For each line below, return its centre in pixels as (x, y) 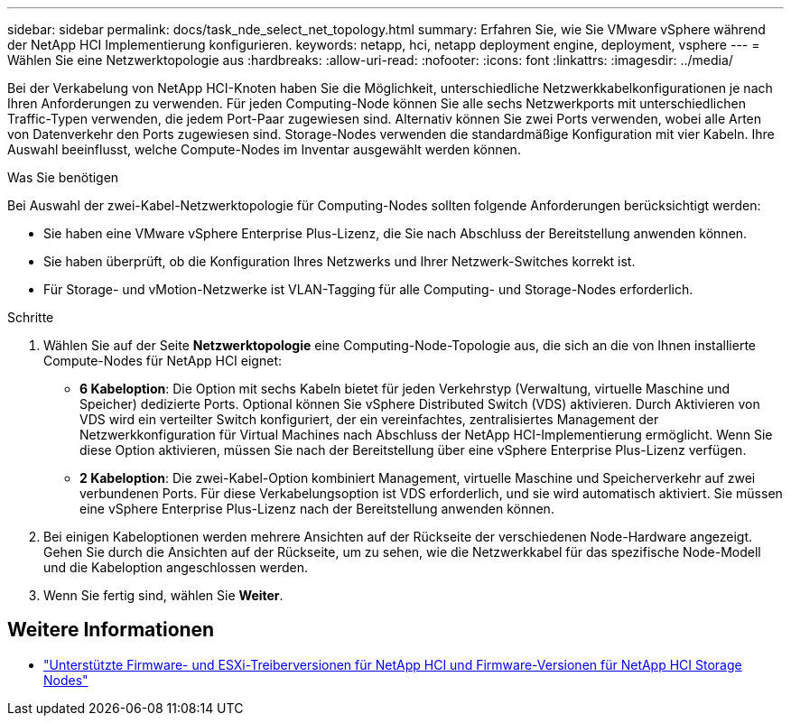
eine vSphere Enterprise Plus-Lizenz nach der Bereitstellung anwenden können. (317, 509)
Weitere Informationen (111, 630)
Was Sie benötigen (63, 177)
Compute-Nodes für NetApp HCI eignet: (163, 361)
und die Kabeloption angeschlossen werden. (176, 567)
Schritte (31, 317)
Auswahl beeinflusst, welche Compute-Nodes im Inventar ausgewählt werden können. (264, 149)
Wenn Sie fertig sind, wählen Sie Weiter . (163, 595)
